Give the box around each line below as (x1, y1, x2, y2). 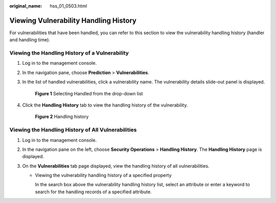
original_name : (9, 3, 42, 9)
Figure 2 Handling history (35, 114, 89, 120)
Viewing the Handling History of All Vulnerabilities (9, 126, 137, 134)
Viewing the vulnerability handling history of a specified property (35, 172, 172, 179)
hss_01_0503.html (50, 3, 87, 9)
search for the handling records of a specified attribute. (35, 189, 152, 195)
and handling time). (9, 37, 51, 43)
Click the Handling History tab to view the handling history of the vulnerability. (22, 102, 188, 108)
